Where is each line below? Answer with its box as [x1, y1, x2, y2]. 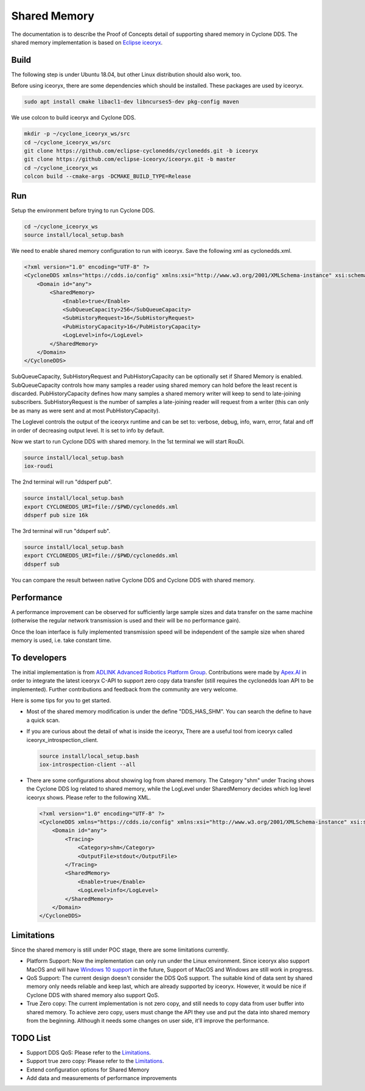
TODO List [11, 1033, 51, 1043]
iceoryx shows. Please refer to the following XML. [26, 794, 151, 801]
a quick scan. [26, 716, 60, 724]
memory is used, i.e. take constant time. [11, 637, 112, 644]
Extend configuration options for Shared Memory [26, 1066, 150, 1073]
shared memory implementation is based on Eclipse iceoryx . [11, 38, 163, 46]
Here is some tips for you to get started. [11, 697, 111, 704]
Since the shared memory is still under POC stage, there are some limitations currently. [11, 946, 229, 953]
